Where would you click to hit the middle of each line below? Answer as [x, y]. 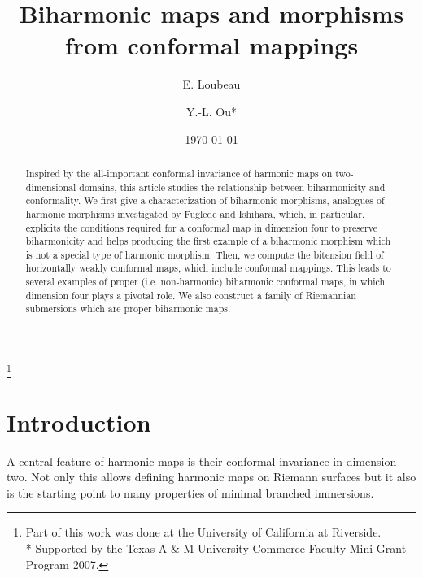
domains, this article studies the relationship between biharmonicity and [232, 187]
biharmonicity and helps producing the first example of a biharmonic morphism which [208, 241]
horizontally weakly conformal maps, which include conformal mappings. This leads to [208, 268]
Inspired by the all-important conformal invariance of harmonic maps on [179, 173]
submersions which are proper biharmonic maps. [128, 309]
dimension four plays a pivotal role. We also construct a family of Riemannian [191, 295]
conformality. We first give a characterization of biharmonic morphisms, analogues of [205, 200]
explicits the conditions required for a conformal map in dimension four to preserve [202, 227]
